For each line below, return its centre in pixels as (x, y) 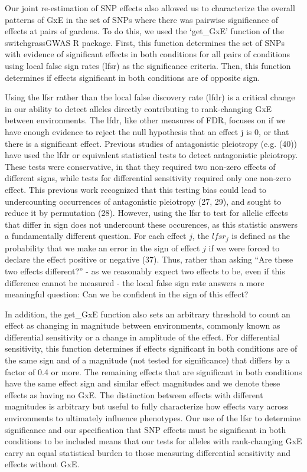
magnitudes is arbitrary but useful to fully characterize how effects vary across (147, 406)
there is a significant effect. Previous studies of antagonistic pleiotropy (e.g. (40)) (151, 143)
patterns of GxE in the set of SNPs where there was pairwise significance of (142, 19)
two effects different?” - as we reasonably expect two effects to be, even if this (145, 271)
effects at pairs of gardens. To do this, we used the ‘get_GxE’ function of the (144, 31)
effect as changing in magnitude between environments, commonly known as (143, 325)
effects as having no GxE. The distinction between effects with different (134, 394)
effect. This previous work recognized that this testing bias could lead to (136, 189)
